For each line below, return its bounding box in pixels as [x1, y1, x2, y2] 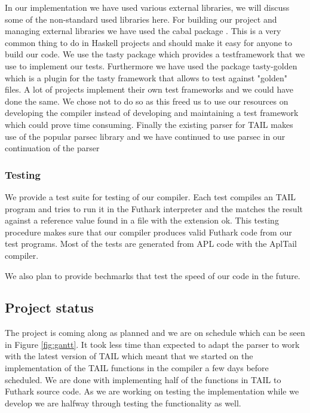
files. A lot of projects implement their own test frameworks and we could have [5, 83, 294, 96]
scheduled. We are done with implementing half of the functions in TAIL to [5, 373, 281, 386]
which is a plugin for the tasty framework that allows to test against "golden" [5, 71, 287, 84]
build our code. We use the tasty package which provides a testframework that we [5, 48, 305, 60]
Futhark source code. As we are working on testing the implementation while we [5, 385, 299, 397]
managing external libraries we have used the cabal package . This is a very [5, 25, 281, 37]
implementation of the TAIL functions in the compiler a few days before [5, 362, 269, 374]
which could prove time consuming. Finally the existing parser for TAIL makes [5, 118, 293, 130]
